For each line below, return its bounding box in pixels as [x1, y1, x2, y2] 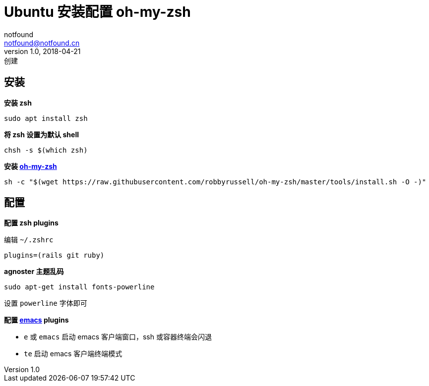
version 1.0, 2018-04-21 [4, 47, 81, 55]
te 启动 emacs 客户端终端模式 [24, 349, 123, 358]
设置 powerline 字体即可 [4, 299, 87, 308]
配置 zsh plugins [4, 219, 59, 227]
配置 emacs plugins [4, 316, 69, 325]
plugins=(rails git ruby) [4, 251, 105, 260]
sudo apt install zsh [4, 114, 88, 122]
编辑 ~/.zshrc [4, 235, 54, 244]
